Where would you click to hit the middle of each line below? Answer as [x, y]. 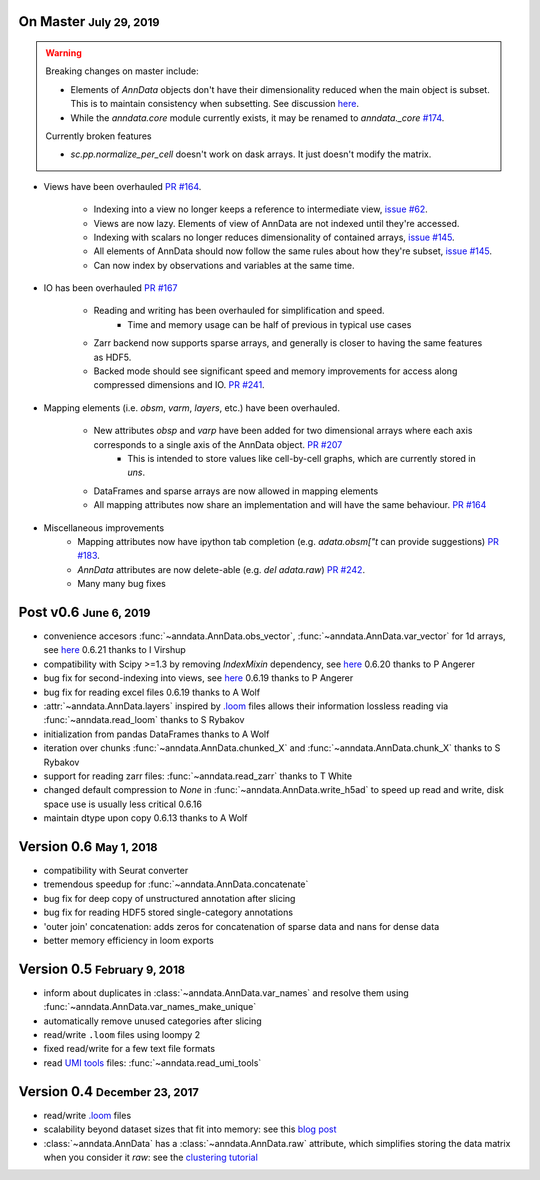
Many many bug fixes [122, 584]
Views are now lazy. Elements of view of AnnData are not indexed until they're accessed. [276, 223]
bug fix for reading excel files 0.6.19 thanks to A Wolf [151, 692]
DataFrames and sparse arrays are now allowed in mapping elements [236, 491]
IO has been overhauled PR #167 [110, 288]
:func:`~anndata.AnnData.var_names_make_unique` [150, 1007]
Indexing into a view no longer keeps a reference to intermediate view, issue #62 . [261, 209]
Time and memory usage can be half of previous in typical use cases [269, 324]
